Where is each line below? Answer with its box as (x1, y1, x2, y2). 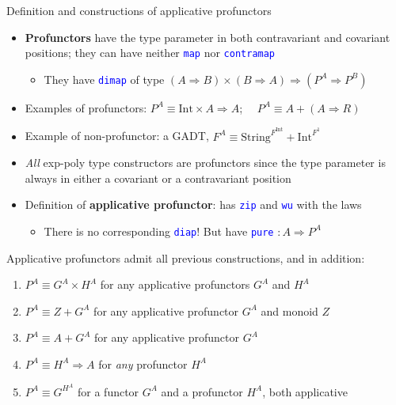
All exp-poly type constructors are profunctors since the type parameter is (25, 154, 386, 171)
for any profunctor (98, 355, 188, 372)
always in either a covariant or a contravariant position (25, 169, 291, 186)
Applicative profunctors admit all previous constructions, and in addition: (6, 249, 365, 266)
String (241, 131, 271, 143)
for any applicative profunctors (100, 276, 250, 293)
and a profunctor (161, 383, 243, 399)
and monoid (261, 302, 318, 319)
